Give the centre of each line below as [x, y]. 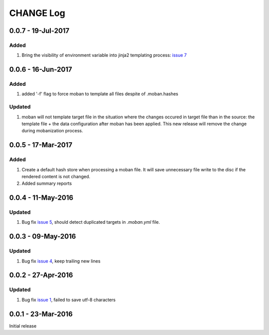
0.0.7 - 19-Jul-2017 [39, 31]
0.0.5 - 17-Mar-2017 [41, 145]
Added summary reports [47, 183]
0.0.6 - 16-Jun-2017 [41, 70]
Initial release [23, 326]
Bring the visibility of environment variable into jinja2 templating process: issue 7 [104, 55]
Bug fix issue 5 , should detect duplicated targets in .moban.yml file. [91, 222]
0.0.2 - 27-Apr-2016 [41, 275]
